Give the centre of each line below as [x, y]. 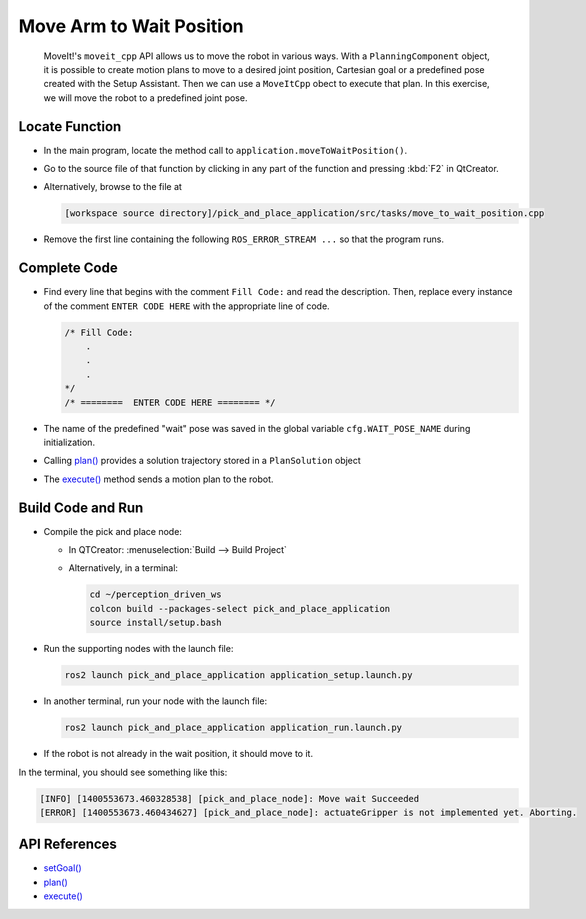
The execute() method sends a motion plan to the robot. [158, 479]
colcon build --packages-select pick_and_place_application [240, 608]
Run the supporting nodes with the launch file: [138, 649]
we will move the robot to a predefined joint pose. [145, 97]
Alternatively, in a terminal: [123, 568]
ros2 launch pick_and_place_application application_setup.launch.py [238, 675]
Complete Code [68, 268]
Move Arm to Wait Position [131, 26]
